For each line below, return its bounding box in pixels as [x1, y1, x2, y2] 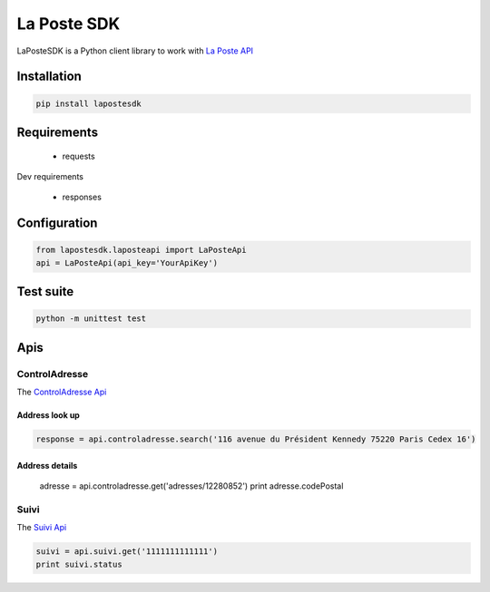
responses [62, 191, 102, 203]
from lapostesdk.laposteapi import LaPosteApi [35, 245, 247, 256]
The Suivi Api [16, 522, 67, 533]
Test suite [16, 284, 74, 299]
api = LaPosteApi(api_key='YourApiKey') [35, 257, 218, 267]
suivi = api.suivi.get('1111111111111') [35, 547, 218, 557]
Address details [16, 460, 78, 471]
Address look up [16, 410, 81, 421]
